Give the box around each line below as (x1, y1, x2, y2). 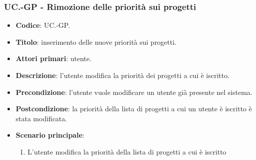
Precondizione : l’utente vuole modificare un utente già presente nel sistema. (15, 86, 253, 97)
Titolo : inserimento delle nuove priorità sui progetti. (15, 36, 177, 47)
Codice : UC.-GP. (15, 20, 70, 30)
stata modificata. (15, 113, 67, 123)
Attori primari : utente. (15, 53, 91, 64)
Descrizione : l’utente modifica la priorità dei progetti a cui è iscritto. (15, 70, 230, 80)
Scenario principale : (15, 130, 85, 140)
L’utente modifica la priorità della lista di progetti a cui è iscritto (27, 146, 227, 157)
